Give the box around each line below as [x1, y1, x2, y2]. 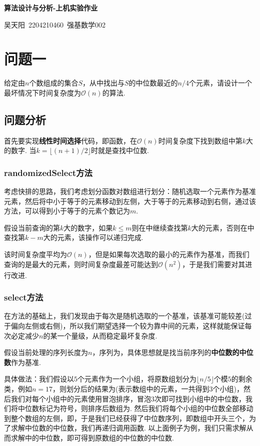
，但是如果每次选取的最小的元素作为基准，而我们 [88, 249, 249, 259]
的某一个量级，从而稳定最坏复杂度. [43, 330, 157, 340]
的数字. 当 [4, 145, 36, 155]
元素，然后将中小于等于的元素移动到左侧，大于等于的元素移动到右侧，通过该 [4, 195, 256, 206]
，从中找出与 [82, 77, 124, 88]
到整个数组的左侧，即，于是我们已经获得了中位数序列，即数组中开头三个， [4, 412, 249, 423]
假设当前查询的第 [4, 222, 60, 232]
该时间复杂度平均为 [4, 249, 67, 259]
